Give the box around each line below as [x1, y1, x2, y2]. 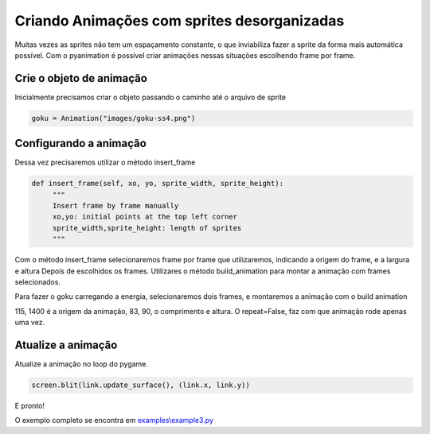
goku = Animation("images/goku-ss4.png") [31, 114, 196, 122]
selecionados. [14, 277, 61, 287]
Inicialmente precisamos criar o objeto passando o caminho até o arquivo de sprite [14, 92, 287, 102]
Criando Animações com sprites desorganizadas [14, 12, 345, 29]
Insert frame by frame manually [52, 201, 179, 211]
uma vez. [14, 318, 45, 327]
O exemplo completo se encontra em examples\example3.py [14, 416, 214, 425]
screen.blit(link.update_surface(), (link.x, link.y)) [31, 381, 250, 389]
